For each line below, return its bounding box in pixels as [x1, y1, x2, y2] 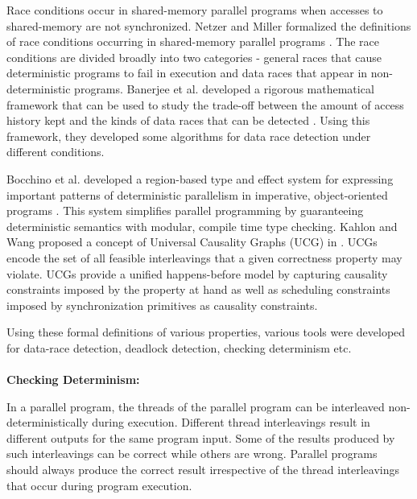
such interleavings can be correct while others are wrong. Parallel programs [6, 445, 378, 462]
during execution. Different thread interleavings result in [92, 414, 370, 431]
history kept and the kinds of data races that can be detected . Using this [6, 112, 370, 129]
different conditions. [6, 143, 105, 160]
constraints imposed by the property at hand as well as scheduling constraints [6, 281, 390, 298]
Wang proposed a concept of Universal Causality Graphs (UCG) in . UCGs [6, 233, 378, 250]
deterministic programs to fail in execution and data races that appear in [6, 64, 368, 81]
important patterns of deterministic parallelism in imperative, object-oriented [6, 186, 388, 203]
